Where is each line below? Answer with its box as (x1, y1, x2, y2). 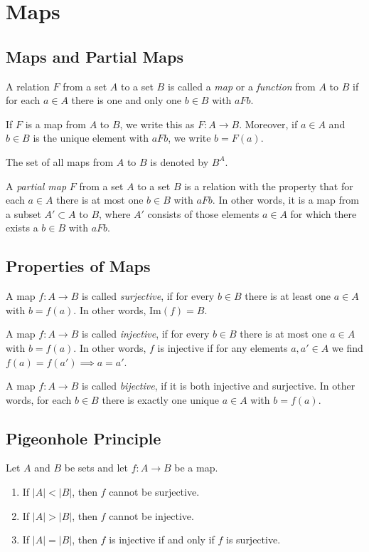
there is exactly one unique (102, 392, 220, 407)
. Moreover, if (239, 116, 298, 131)
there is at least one (245, 288, 331, 303)
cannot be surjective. (109, 484, 200, 499)
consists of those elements (147, 206, 260, 221)
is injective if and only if (109, 532, 215, 547)
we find (331, 340, 363, 355)
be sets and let (64, 460, 128, 475)
